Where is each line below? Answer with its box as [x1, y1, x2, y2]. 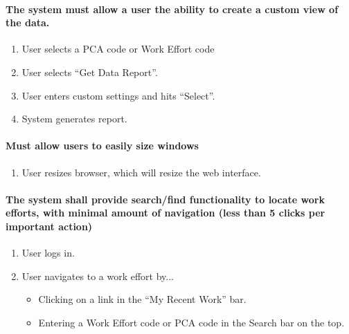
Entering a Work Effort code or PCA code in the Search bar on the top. [38, 315, 345, 329]
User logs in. [21, 245, 75, 260]
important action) [6, 219, 93, 233]
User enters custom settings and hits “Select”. [21, 88, 215, 102]
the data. [6, 15, 50, 30]
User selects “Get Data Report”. [21, 64, 158, 79]
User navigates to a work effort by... [21, 268, 174, 283]
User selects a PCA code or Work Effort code [21, 41, 215, 56]
